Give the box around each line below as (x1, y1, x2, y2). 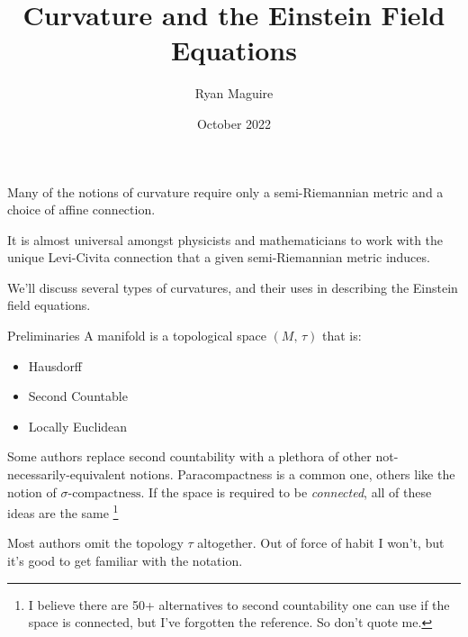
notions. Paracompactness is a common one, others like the (130, 465, 455, 484)
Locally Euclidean (28, 416, 128, 435)
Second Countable (28, 387, 128, 405)
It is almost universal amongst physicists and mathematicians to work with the (7, 230, 444, 249)
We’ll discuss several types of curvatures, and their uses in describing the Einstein (7, 278, 458, 296)
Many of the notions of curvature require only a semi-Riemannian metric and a (7, 182, 444, 201)
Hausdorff (28, 356, 83, 375)
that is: (321, 326, 362, 345)
